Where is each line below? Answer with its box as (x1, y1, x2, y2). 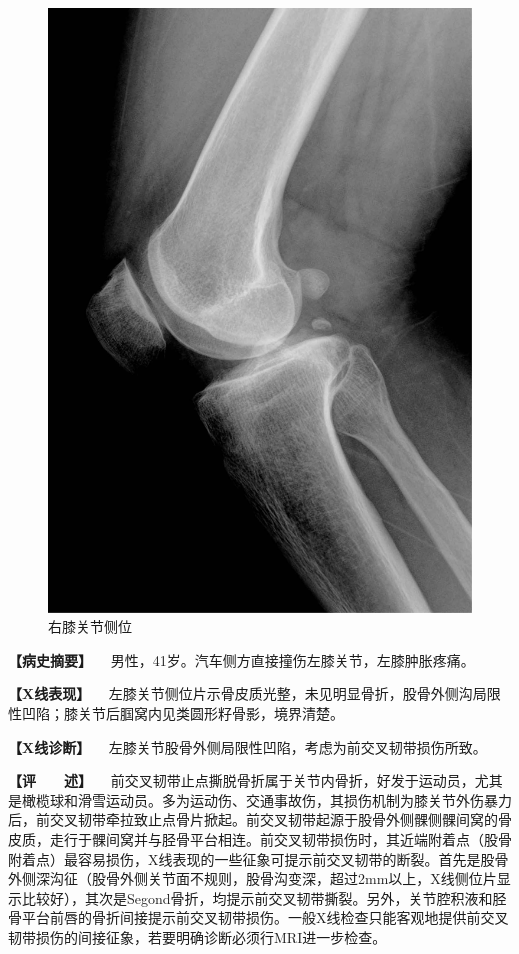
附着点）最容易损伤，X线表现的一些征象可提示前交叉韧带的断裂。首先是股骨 (8, 848, 509, 869)
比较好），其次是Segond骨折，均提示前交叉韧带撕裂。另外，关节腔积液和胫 (21, 887, 507, 908)
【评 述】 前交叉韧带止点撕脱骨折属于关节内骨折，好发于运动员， (8, 770, 475, 791)
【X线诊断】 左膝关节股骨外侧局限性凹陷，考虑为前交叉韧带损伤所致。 (8, 736, 487, 757)
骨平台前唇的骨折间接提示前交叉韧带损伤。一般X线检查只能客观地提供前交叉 (8, 907, 509, 928)
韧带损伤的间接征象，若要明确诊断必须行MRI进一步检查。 (8, 927, 387, 947)
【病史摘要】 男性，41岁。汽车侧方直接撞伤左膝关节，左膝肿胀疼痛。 (8, 649, 475, 670)
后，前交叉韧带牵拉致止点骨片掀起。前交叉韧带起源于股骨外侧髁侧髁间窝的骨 (8, 809, 512, 830)
